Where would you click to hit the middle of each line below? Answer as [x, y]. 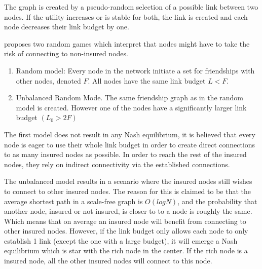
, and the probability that [217, 201]
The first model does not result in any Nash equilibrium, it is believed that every [130, 134]
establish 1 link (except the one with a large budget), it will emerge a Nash [121, 240]
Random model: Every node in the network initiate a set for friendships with [135, 70]
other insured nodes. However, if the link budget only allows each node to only [126, 231]
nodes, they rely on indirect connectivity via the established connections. [117, 164]
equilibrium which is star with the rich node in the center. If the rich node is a [126, 251]
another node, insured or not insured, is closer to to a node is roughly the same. [128, 211]
